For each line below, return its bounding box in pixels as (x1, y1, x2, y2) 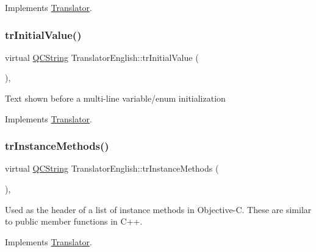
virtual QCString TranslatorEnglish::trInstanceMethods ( (5, 162, 219, 175)
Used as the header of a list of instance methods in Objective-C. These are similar (5, 203, 312, 215)
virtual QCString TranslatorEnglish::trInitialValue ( (5, 51, 199, 63)
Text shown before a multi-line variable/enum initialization (5, 92, 226, 104)
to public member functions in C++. (5, 215, 143, 228)
